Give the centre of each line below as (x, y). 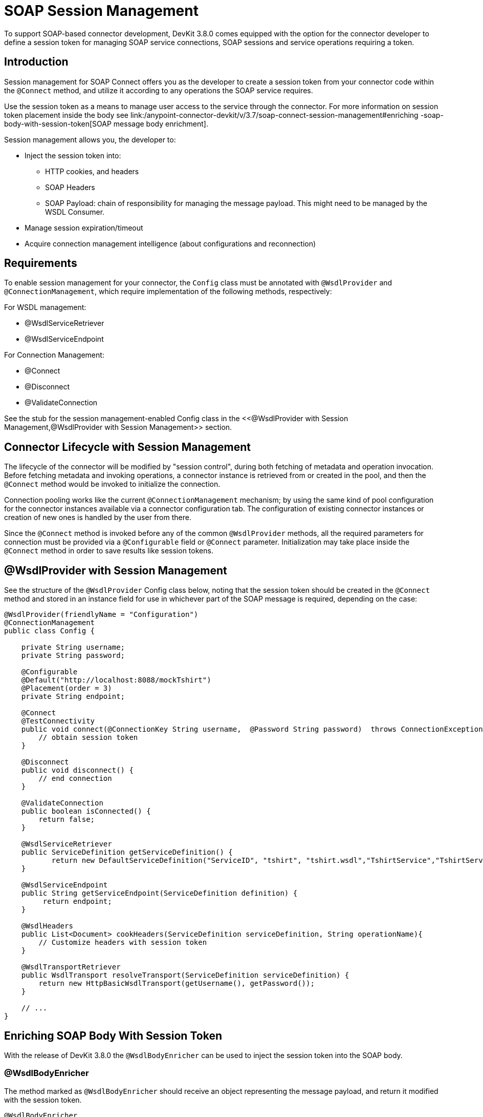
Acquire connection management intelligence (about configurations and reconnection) (170, 243)
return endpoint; (77, 902)
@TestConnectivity (58, 721)
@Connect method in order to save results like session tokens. (109, 551)
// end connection (75, 779)
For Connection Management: (54, 355)
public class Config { (50, 631)
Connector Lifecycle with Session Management (128, 447)
